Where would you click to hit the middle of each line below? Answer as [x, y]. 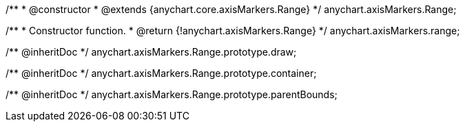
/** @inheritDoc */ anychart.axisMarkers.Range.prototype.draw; [151, 52]
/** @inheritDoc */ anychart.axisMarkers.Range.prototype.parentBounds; [172, 94]
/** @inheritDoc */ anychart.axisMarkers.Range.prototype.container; [161, 73]
